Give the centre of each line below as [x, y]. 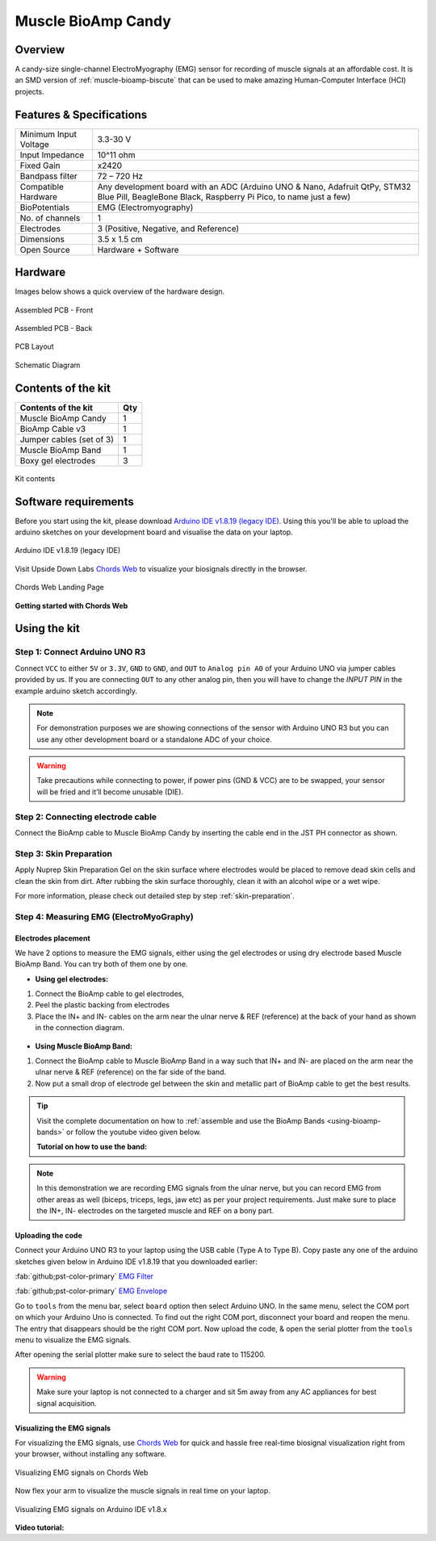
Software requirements [74, 502]
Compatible [42, 186]
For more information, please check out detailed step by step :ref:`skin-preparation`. [155, 895]
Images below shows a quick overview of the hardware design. [120, 291]
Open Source [45, 249]
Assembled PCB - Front [54, 310]
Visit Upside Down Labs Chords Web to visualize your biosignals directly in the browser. [161, 568]
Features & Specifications [81, 114]
